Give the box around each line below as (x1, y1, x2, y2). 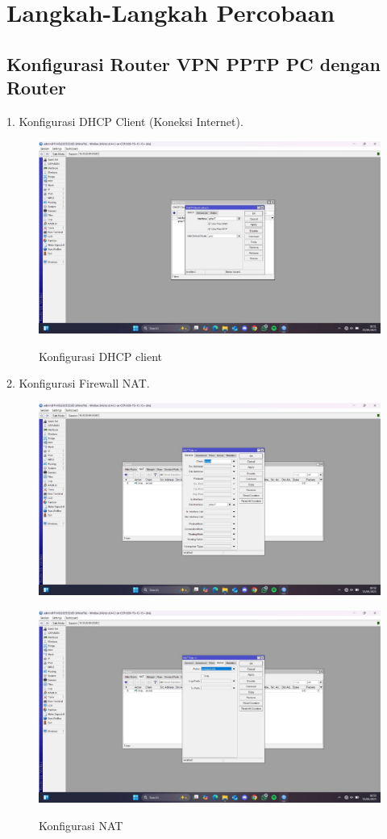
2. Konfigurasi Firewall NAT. (6, 375, 150, 392)
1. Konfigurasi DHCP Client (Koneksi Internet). (6, 112, 243, 129)
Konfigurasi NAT (39, 817, 123, 834)
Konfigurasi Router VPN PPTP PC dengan (6, 51, 381, 76)
